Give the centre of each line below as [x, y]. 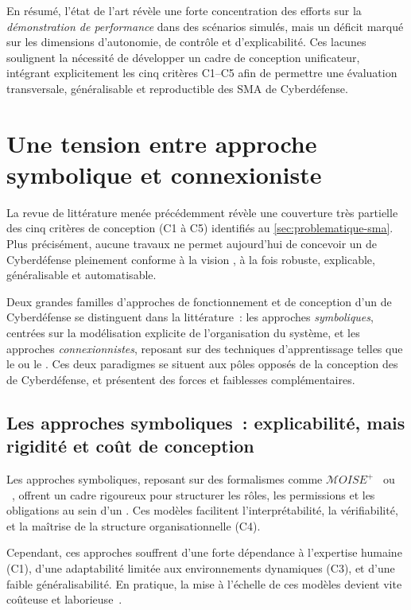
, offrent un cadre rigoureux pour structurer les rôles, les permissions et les [194, 494]
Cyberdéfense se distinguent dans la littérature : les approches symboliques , [190, 317]
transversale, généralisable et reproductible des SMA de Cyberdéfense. [177, 88]
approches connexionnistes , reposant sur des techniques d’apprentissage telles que [205, 348]
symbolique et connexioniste [164, 174]
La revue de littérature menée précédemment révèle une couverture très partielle [202, 212]
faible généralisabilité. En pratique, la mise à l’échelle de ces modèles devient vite [204, 583]
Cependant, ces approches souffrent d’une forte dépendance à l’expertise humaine [204, 552]
